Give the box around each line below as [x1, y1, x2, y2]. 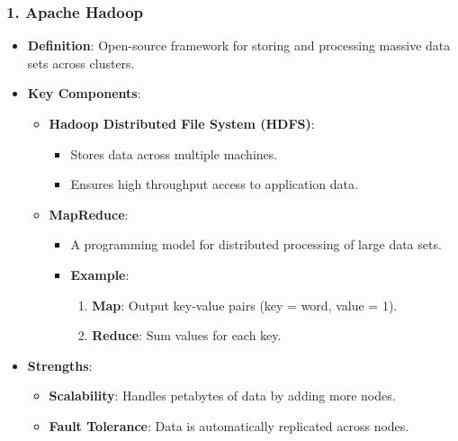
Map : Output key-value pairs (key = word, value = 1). [92, 295, 398, 314]
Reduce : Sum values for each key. [92, 326, 282, 345]
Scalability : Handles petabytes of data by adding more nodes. [49, 386, 396, 405]
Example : [70, 265, 130, 283]
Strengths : [27, 355, 93, 374]
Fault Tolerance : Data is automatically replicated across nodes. [49, 416, 409, 435]
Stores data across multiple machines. [70, 144, 278, 163]
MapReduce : [49, 204, 129, 223]
